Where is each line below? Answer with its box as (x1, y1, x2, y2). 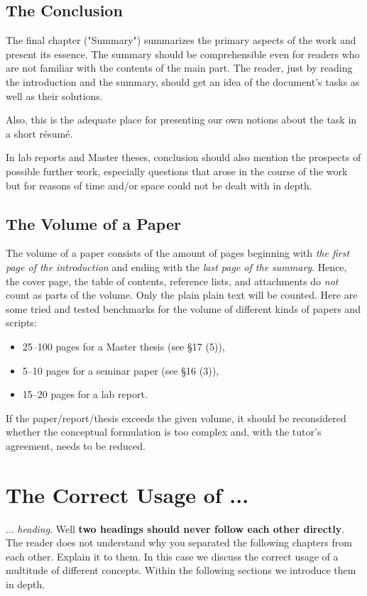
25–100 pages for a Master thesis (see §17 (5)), (22, 338, 225, 353)
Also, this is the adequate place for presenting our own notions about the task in (6, 112, 357, 127)
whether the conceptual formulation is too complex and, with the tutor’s (6, 424, 322, 439)
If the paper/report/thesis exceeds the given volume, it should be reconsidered (6, 410, 346, 425)
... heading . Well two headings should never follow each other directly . (6, 521, 345, 536)
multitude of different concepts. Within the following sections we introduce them (6, 563, 356, 578)
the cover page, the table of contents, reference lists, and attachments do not (6, 273, 339, 288)
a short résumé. (6, 126, 73, 140)
